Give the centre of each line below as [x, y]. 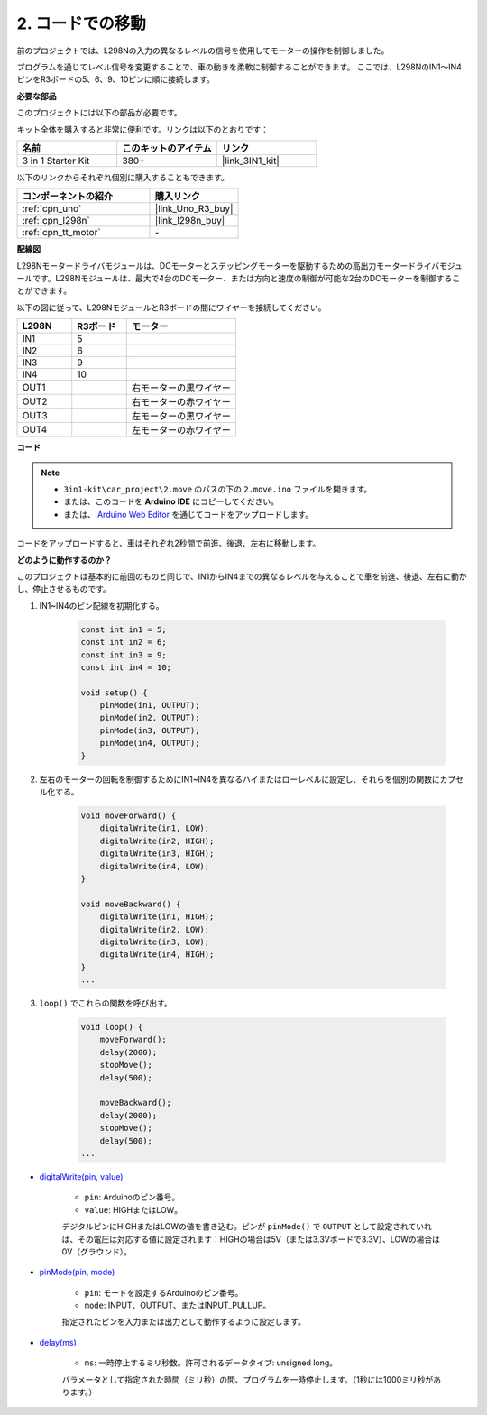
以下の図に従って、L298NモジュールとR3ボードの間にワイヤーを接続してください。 [171, 308]
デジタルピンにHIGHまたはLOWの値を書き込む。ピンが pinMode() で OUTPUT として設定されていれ [247, 1227]
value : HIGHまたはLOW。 [133, 1209]
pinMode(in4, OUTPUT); [150, 743]
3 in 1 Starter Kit [56, 161]
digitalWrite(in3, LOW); [155, 942]
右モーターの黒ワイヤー [181, 388]
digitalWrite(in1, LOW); [155, 828]
